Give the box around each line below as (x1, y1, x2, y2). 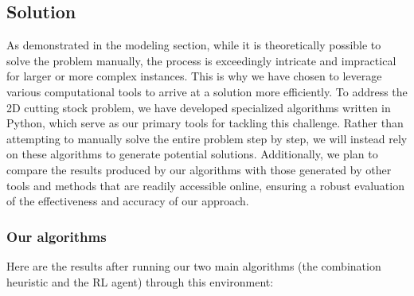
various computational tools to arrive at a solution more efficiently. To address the (6, 83, 408, 99)
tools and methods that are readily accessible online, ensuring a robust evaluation (6, 177, 404, 193)
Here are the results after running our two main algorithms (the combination (6, 257, 381, 274)
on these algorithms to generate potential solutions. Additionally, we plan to (6, 146, 378, 162)
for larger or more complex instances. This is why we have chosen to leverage (6, 68, 382, 84)
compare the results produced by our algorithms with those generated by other (6, 161, 392, 177)
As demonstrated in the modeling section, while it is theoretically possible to (6, 37, 381, 53)
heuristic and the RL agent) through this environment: (6, 273, 274, 290)
